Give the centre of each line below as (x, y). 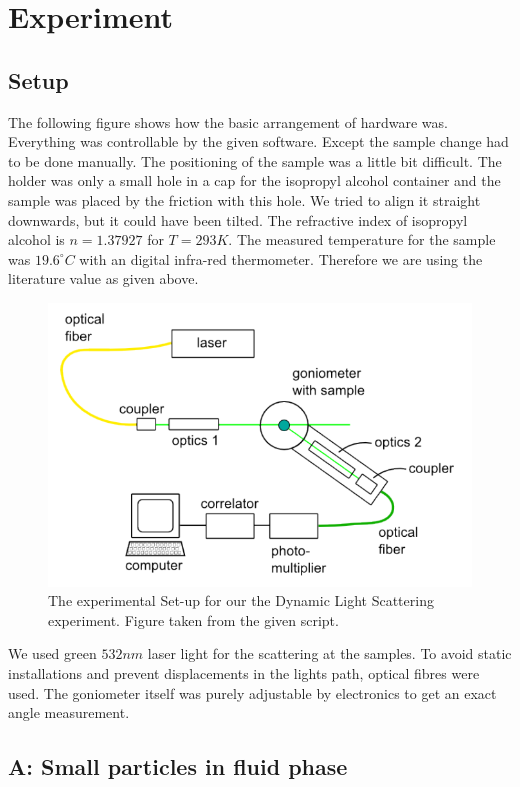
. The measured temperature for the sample (362, 239)
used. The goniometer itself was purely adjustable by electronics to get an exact (252, 692)
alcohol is (36, 239)
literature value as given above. (103, 278)
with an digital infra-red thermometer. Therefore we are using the (281, 258)
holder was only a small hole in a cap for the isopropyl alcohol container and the (254, 180)
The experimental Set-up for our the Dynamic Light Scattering (241, 600)
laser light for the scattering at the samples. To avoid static (329, 653)
